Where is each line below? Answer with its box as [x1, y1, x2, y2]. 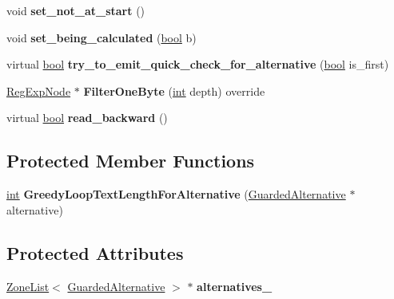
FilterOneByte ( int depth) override [83, 82, 265, 99]
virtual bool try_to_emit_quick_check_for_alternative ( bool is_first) [6, 56, 389, 73]
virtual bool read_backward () [6, 109, 168, 126]
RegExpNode [6, 82, 71, 99]
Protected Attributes [6, 240, 184, 265]
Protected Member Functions [6, 148, 255, 173]
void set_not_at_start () [6, 2, 145, 18]
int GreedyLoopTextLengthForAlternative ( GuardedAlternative [6, 186, 346, 203]
